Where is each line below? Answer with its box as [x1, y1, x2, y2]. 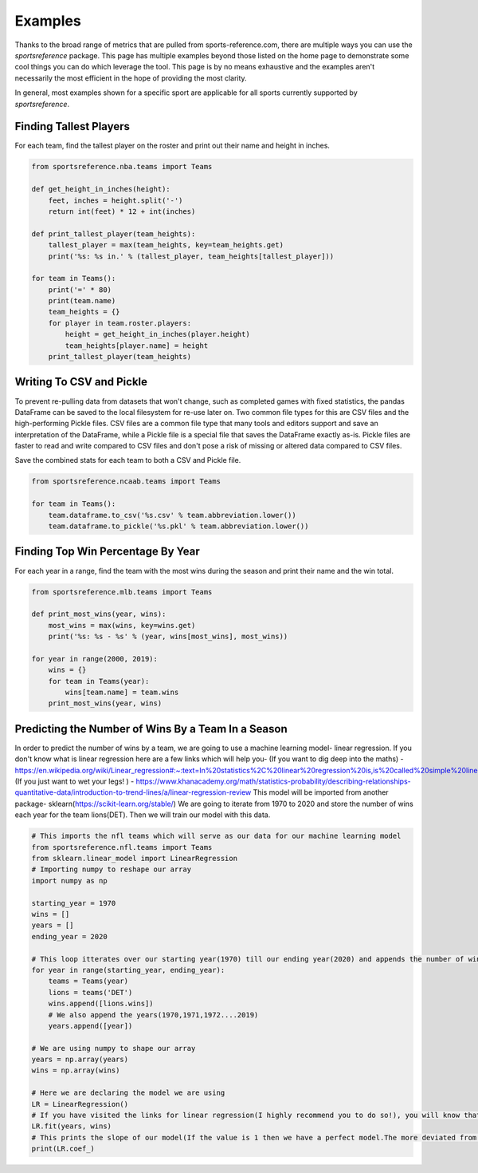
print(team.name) [48, 296, 116, 306]
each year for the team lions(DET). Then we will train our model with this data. [14, 810, 271, 820]
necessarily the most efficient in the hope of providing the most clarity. [14, 73, 247, 83]
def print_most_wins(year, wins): [31, 610, 167, 618]
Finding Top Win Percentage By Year [14, 545, 201, 559]
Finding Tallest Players [14, 120, 131, 133]
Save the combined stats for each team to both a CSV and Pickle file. [14, 456, 241, 465]
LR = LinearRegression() [31, 1100, 129, 1108]
